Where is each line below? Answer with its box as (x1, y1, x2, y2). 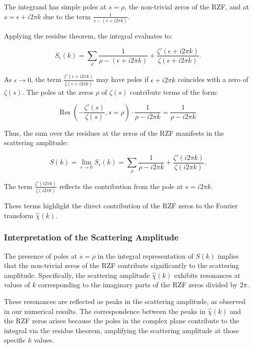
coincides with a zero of (177, 74, 249, 84)
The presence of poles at (4, 250, 77, 261)
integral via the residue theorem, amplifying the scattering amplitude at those (4, 325, 239, 335)
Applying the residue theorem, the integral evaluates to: (4, 30, 173, 40)
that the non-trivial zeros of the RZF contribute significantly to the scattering (4, 260, 239, 271)
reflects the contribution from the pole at (59, 181, 183, 191)
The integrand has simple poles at (4, 1, 106, 11)
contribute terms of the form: (130, 86, 218, 97)
